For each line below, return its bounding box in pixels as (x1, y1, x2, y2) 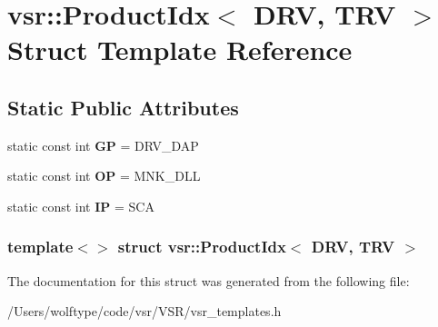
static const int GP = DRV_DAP (7, 135, 199, 154)
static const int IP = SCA (7, 196, 154, 215)
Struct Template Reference (7, 31, 353, 68)
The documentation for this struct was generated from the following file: (7, 271, 410, 290)
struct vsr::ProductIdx (117, 235, 286, 258)
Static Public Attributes (7, 93, 239, 121)
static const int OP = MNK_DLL (7, 166, 201, 185)
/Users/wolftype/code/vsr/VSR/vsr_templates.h (7, 302, 282, 321)
